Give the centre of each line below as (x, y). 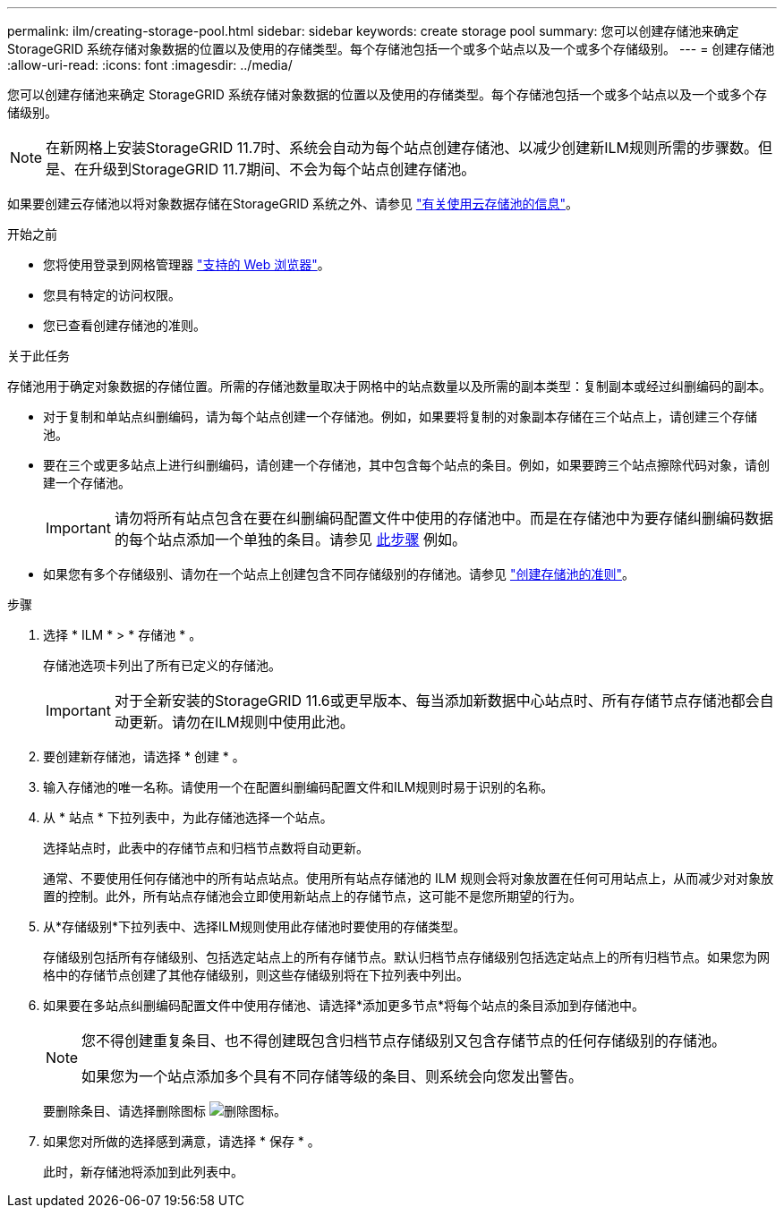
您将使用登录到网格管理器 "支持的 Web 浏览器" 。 (187, 264)
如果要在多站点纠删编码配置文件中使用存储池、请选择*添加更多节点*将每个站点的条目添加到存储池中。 (344, 1005)
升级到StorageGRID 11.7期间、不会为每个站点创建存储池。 (282, 169)
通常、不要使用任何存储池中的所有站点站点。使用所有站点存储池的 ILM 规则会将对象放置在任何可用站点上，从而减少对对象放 (409, 878)
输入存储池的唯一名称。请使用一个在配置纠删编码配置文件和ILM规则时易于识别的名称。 (298, 787)
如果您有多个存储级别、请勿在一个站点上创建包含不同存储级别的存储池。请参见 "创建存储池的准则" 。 (339, 574)
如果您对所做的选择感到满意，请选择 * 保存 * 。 (182, 1141)
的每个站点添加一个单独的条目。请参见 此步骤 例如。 (290, 540)
